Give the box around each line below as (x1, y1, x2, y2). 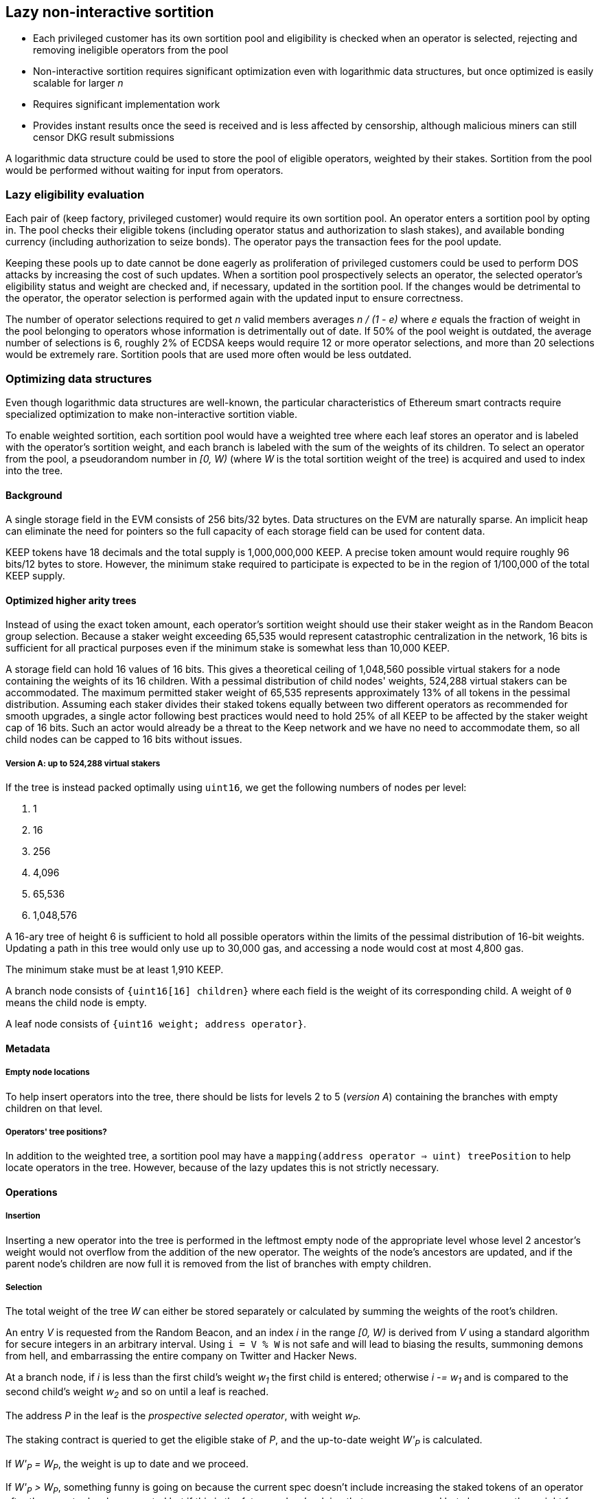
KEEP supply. (5, 570, 65, 582)
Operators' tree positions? (5, 1126, 107, 1137)
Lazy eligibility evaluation (5, 187, 145, 201)
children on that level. (5, 1102, 103, 1114)
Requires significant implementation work (33, 98, 220, 111)
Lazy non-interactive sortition (5, 3, 214, 21)
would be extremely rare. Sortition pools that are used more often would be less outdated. (5, 348, 412, 361)
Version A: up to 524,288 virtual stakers (5, 758, 161, 768)
